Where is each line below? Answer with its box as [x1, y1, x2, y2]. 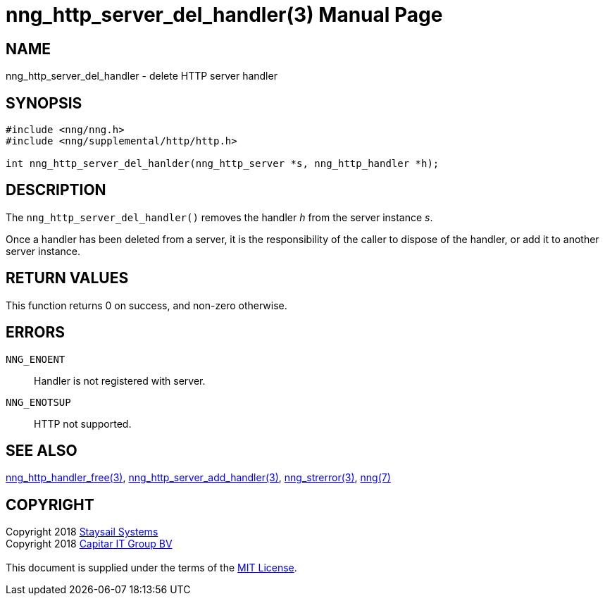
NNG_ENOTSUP [6, 396, 71, 408]
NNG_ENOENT [6, 353, 66, 365]
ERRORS [6, 323, 66, 342]
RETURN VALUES [6, 269, 129, 287]
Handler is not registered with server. [34, 374, 206, 387]
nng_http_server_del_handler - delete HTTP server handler [6, 70, 277, 82]
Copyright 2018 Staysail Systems [6, 526, 158, 538]
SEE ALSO [6, 441, 77, 459]
